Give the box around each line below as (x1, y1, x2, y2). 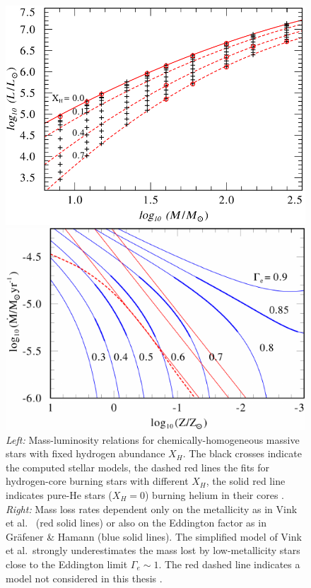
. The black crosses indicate (182, 446, 302, 461)
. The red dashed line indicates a (158, 556, 300, 571)
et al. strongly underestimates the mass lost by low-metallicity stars (6, 543, 300, 558)
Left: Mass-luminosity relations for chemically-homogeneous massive (6, 432, 300, 447)
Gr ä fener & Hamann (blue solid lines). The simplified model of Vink (6, 529, 302, 543)
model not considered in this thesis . (6, 570, 163, 585)
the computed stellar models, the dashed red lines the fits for (6, 459, 270, 474)
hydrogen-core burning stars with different (6, 474, 189, 488)
